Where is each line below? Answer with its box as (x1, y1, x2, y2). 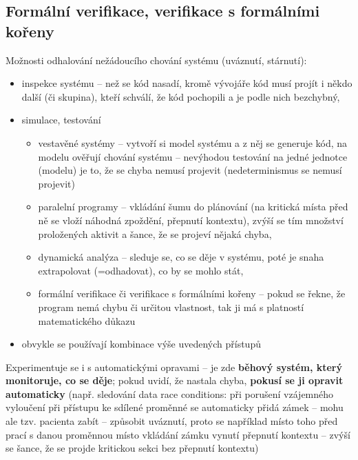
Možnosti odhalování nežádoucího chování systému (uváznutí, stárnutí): (6, 52, 307, 67)
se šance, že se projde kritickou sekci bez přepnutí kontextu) (6, 441, 259, 455)
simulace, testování (21, 112, 101, 127)
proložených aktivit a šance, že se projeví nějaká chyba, (38, 226, 272, 241)
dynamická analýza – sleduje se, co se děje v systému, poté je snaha (38, 250, 324, 264)
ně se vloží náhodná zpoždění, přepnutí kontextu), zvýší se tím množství (38, 212, 344, 227)
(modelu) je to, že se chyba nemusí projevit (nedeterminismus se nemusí (38, 163, 342, 177)
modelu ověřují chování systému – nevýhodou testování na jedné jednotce (38, 149, 348, 163)
